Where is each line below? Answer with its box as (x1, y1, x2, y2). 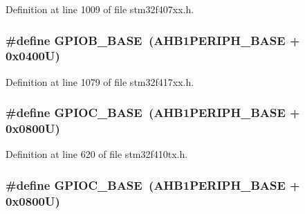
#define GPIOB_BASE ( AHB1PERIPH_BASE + (6, 31, 300, 48)
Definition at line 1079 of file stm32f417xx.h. (6, 74, 194, 89)
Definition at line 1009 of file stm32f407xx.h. (6, 2, 194, 16)
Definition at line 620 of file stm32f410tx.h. (6, 147, 188, 161)
